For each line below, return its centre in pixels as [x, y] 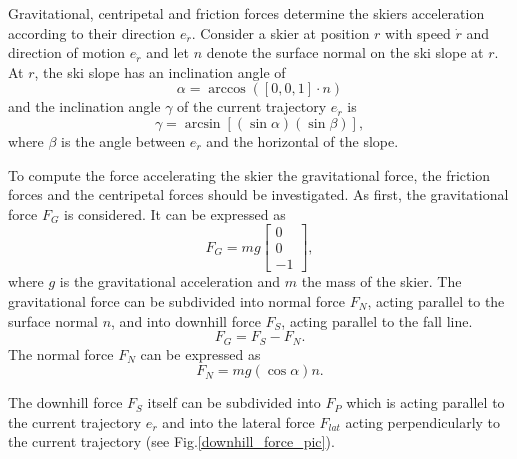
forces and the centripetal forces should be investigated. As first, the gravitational [258, 194]
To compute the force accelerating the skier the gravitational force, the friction [249, 174]
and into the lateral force [238, 421]
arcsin [202, 123]
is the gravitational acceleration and [170, 281]
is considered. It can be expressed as [175, 213]
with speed [418, 32]
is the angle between [123, 140]
